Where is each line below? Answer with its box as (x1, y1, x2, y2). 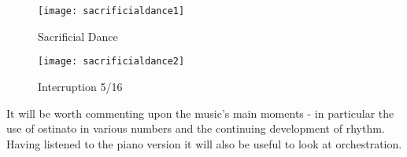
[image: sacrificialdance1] (38, 5, 185, 16)
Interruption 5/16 (38, 78, 123, 94)
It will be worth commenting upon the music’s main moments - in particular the (6, 104, 394, 121)
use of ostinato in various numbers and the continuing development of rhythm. (6, 120, 385, 137)
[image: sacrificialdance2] (38, 56, 185, 68)
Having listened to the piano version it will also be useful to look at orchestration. (6, 135, 402, 152)
